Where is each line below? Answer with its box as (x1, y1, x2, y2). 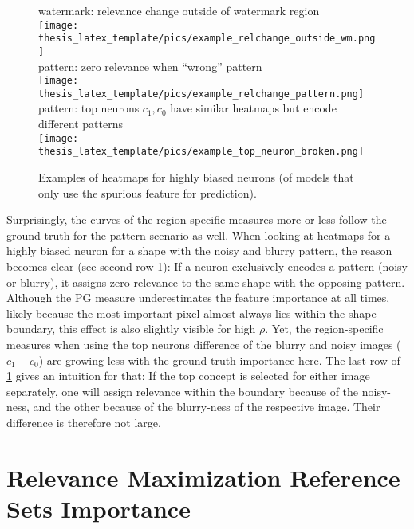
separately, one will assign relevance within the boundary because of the (6, 382, 359, 399)
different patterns (38, 116, 123, 132)
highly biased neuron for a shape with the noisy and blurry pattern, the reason (6, 242, 392, 259)
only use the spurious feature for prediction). (38, 184, 257, 201)
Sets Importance (6, 492, 191, 524)
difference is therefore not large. (6, 413, 161, 430)
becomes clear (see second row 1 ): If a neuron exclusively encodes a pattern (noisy (6, 257, 408, 274)
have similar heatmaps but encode (170, 100, 337, 116)
